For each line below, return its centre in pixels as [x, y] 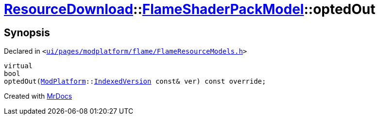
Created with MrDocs [38, 96]
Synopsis [27, 32]
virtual [18, 66]
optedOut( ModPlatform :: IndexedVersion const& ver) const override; [135, 82]
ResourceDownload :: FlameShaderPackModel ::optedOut [190, 9]
